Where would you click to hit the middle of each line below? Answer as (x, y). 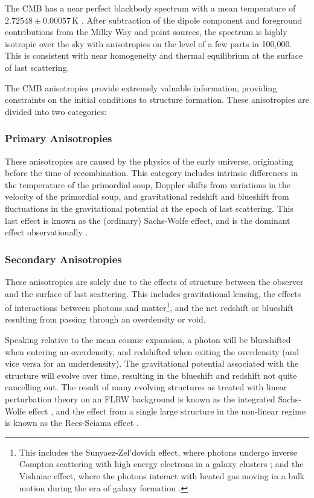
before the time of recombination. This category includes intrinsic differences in (152, 173)
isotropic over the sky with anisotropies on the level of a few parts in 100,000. (149, 43)
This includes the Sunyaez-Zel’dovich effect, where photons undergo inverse (158, 452)
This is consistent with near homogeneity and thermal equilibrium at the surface (154, 55)
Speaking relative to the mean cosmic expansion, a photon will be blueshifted (148, 339)
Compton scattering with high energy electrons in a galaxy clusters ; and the (161, 464)
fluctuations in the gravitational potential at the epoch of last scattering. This (149, 208)
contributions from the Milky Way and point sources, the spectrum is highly (146, 32)
